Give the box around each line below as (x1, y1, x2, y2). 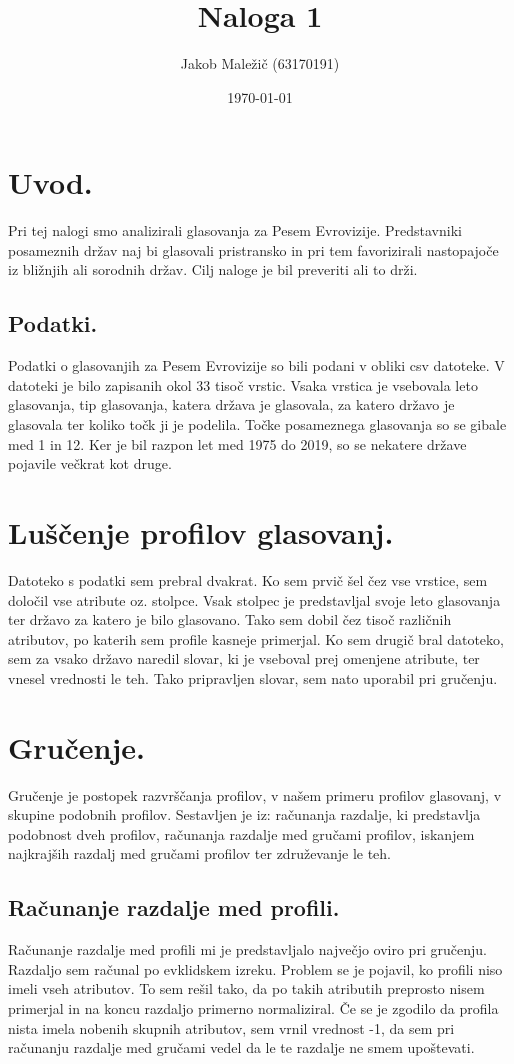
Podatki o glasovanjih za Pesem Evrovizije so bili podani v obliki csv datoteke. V (8, 355, 505, 376)
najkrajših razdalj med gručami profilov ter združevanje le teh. (8, 843, 392, 864)
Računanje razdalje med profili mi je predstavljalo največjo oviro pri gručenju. (8, 939, 487, 960)
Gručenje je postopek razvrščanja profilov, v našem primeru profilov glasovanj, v (8, 784, 502, 805)
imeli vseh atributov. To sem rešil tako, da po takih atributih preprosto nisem (8, 978, 485, 999)
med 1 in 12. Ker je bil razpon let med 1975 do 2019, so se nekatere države (8, 433, 467, 454)
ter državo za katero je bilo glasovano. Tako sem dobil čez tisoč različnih (8, 609, 452, 630)
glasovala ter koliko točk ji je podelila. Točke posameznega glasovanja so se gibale (8, 414, 507, 435)
